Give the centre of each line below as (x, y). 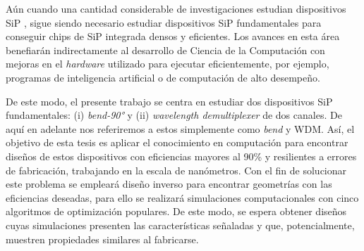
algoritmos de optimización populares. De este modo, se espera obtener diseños (176, 211)
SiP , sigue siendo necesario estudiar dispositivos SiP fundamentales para (164, 22)
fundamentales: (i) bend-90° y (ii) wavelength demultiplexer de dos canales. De (174, 115)
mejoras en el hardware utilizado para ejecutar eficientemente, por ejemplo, (168, 64)
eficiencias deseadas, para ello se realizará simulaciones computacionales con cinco (182, 197)
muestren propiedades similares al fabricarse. (102, 239)
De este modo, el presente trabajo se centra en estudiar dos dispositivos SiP (169, 101)
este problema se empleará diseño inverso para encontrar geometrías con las (169, 184)
